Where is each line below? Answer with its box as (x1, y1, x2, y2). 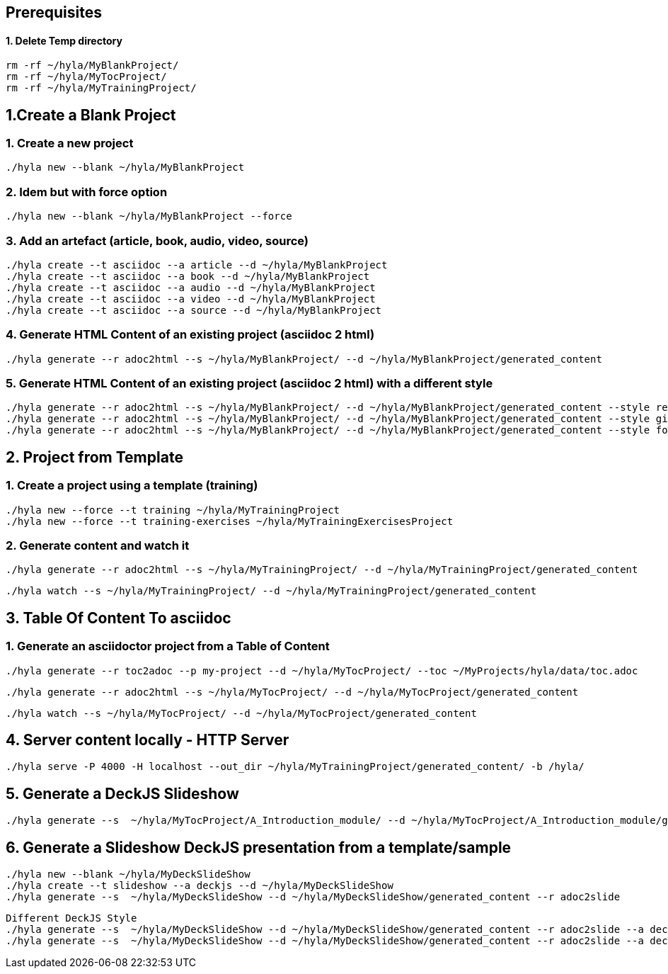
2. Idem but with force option (6, 184, 168, 199)
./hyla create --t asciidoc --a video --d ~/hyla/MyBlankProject (6, 293, 376, 305)
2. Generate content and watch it (6, 538, 190, 553)
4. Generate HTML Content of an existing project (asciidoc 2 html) (6, 327, 375, 342)
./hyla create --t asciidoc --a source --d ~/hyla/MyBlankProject (6, 304, 382, 316)
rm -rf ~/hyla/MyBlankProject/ (6, 60, 179, 72)
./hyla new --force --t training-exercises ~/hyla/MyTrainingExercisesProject (6, 515, 454, 527)
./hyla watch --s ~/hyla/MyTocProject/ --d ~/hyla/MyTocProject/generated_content (6, 707, 477, 719)
